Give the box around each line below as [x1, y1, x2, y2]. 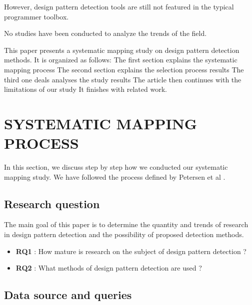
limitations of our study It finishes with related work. [4, 84, 167, 94]
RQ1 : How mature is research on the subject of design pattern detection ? [15, 246, 246, 256]
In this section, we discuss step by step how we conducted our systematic [4, 162, 228, 172]
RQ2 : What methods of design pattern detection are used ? [15, 263, 202, 273]
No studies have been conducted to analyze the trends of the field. [4, 28, 207, 38]
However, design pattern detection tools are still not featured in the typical [4, 1, 234, 11]
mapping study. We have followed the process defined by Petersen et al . [4, 171, 225, 182]
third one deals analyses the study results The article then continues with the [4, 74, 241, 84]
